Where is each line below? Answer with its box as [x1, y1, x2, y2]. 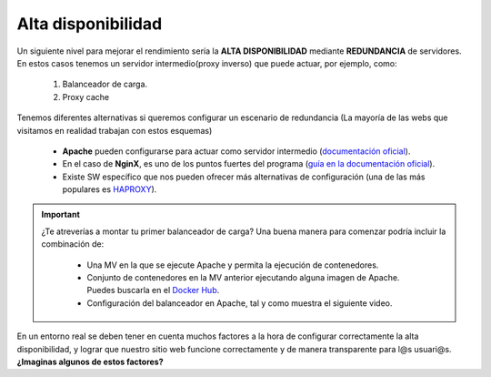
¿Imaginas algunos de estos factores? [16, 356, 164, 367]
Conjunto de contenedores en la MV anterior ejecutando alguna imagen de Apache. [86, 272, 400, 283]
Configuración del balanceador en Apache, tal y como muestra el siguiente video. [86, 297, 393, 309]
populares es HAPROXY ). [62, 184, 157, 195]
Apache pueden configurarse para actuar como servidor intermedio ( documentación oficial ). [62, 146, 411, 157]
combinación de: [41, 239, 105, 250]
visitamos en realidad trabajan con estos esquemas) [16, 125, 213, 136]
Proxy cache [62, 91, 109, 102]
